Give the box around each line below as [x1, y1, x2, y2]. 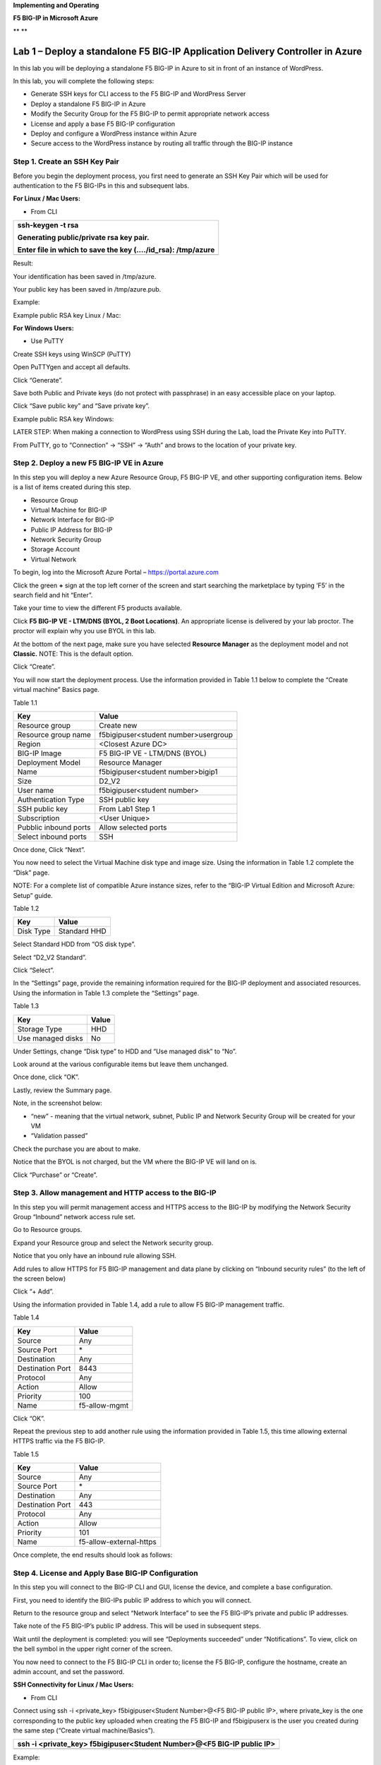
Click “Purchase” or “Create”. [13, 1171, 98, 1179]
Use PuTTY [30, 337, 64, 345]
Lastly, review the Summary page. [13, 1086, 112, 1094]
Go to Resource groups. [13, 1226, 83, 1234]
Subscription [17, 813, 60, 822]
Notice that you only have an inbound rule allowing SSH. [13, 1252, 176, 1260]
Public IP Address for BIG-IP [30, 525, 113, 534]
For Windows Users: [13, 324, 74, 333]
